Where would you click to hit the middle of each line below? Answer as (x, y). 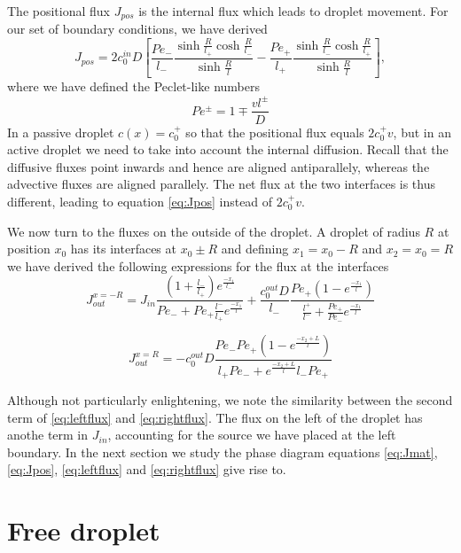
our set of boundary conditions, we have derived (137, 29)
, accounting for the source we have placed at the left (252, 435)
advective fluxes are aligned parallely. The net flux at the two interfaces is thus (222, 184)
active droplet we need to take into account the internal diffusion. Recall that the (228, 149)
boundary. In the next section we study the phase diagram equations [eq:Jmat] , (223, 452)
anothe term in (48, 435)
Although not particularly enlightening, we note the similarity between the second (230, 399)
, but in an (422, 132)
